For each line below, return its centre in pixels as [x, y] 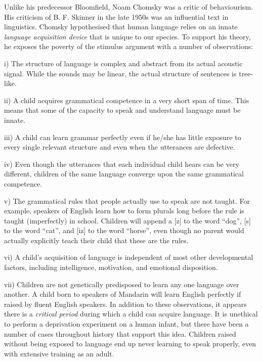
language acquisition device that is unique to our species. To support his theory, [127, 36]
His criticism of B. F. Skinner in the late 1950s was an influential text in [116, 16]
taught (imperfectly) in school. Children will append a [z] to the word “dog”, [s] [127, 220]
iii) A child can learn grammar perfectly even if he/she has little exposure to [123, 137]
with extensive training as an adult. [59, 353]
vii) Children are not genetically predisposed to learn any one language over [122, 284]
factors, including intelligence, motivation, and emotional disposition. [111, 267]
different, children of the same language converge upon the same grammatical [124, 174]
